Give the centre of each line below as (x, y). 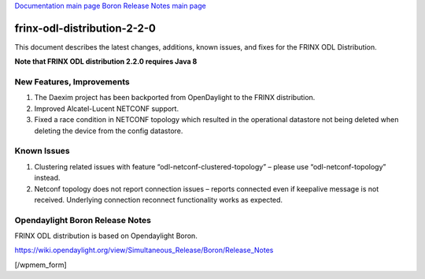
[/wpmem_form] (41, 265)
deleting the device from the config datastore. (109, 131)
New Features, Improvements (72, 82)
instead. (47, 178)
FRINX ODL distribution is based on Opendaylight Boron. (106, 236)
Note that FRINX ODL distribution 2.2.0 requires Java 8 (106, 61)
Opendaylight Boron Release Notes (83, 220)
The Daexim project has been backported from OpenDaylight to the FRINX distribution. (175, 98)
